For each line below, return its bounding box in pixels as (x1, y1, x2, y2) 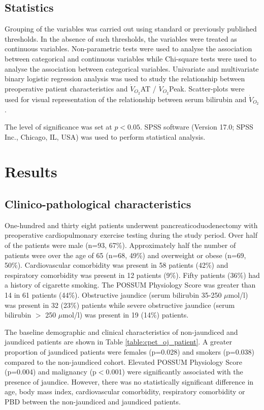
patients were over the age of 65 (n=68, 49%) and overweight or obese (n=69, (5, 249, 246, 260)
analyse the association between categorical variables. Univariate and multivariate (5, 63, 259, 74)
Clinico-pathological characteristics (5, 196, 191, 212)
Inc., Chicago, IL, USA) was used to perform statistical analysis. (5, 131, 206, 142)
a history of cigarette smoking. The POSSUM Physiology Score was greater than (5, 279, 256, 290)
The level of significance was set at (5, 121, 112, 132)
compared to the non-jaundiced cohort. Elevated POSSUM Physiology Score (5, 356, 242, 367)
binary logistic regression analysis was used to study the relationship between (5, 73, 245, 84)
